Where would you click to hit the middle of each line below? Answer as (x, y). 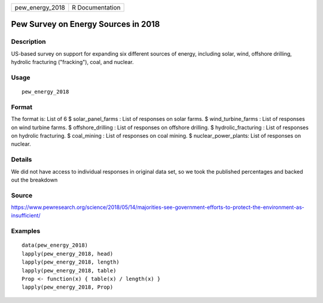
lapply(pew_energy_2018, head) (68, 254)
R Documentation (96, 7)
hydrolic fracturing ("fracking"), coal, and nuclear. (72, 62)
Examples (26, 231)
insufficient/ (26, 216)
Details (22, 160)
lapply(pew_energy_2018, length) (71, 262)
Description (28, 42)
